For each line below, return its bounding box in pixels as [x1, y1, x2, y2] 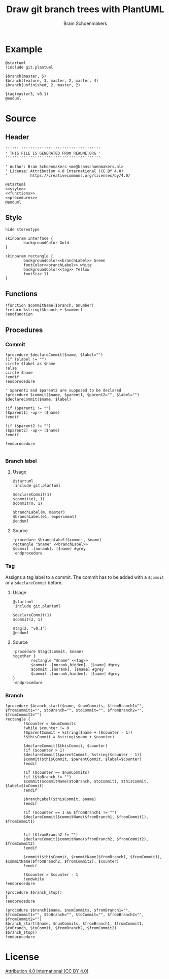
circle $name [5, 370, 33, 375]
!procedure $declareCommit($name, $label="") [5, 352, 103, 357]
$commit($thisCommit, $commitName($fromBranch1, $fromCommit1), [23, 854, 162, 859]
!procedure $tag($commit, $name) [12, 649, 84, 654]
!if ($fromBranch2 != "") [23, 832, 79, 837]
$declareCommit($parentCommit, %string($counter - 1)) [23, 752, 142, 757]
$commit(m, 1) [12, 501, 43, 506]
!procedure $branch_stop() [5, 890, 62, 895]
